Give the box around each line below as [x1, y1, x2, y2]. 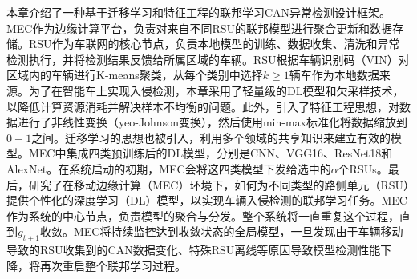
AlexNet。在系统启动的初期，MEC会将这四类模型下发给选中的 [6, 160, 331, 177]
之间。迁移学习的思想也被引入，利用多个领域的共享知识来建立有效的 [31, 129, 391, 145]
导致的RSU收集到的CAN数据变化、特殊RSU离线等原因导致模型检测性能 [6, 241, 381, 258]
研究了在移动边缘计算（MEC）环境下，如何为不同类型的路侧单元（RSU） [28, 176, 410, 193]
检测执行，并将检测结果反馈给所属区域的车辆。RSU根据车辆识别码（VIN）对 [6, 50, 410, 67]
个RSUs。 [338, 160, 388, 177]
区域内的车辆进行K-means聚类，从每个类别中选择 [6, 66, 263, 83]
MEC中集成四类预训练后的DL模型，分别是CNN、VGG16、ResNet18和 [28, 145, 393, 161]
